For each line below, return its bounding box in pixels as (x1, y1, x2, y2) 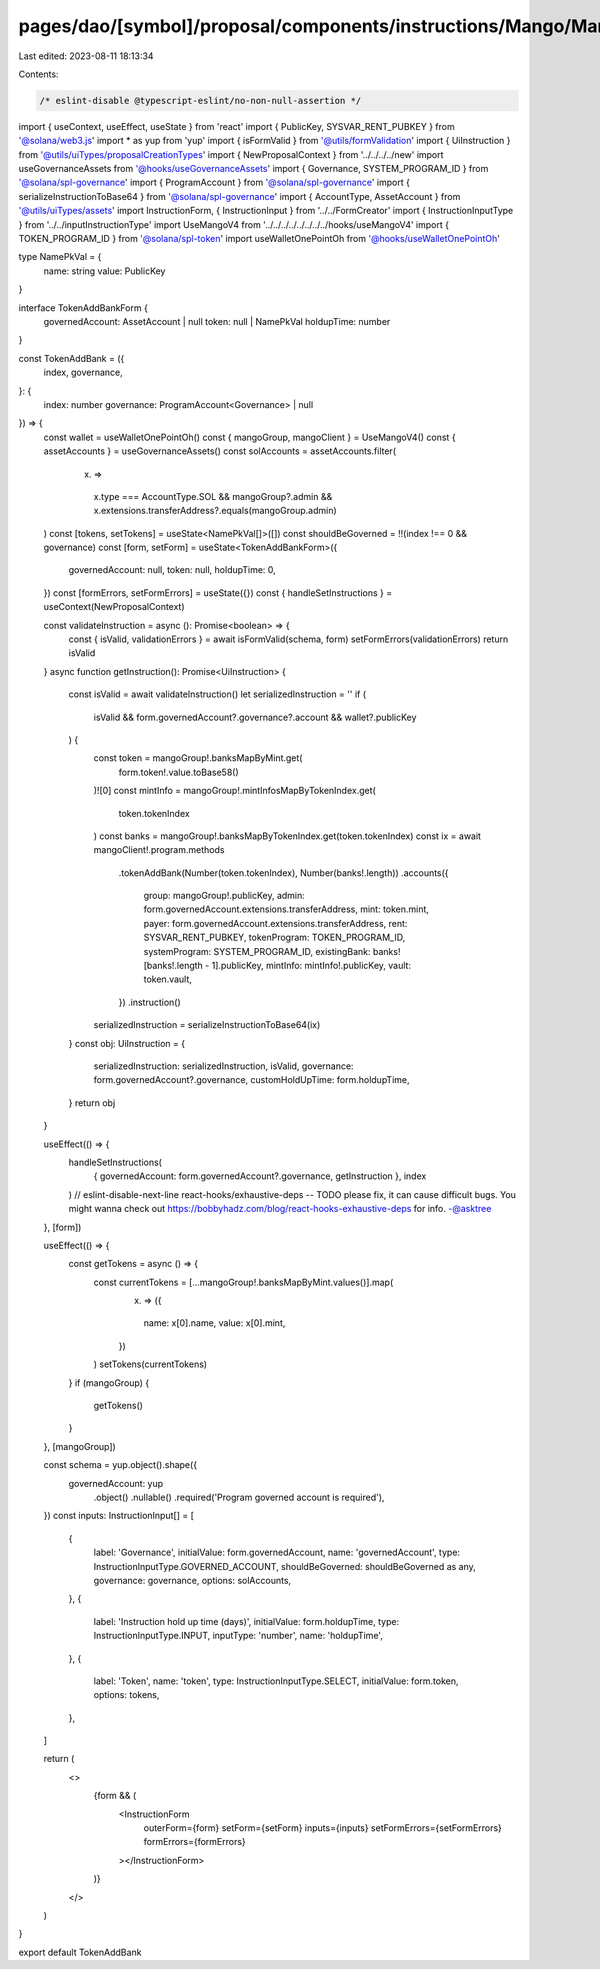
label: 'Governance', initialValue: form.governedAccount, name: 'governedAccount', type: (93, 1546, 460, 1559)
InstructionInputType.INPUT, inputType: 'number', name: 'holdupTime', (93, 1630, 384, 1642)
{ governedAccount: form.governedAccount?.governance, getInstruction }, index (93, 1170, 427, 1182)
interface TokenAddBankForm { (18, 301, 149, 314)
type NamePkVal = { (18, 251, 102, 263)
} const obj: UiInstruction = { (68, 1037, 185, 1049)
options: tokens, (93, 1689, 160, 1701)
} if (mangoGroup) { (68, 1376, 150, 1389)
